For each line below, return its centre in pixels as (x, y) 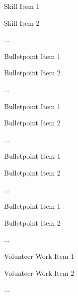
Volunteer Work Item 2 (39, 272)
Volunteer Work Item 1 (39, 256)
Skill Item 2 (22, 23)
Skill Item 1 (22, 6)
